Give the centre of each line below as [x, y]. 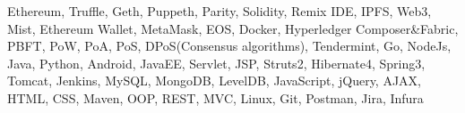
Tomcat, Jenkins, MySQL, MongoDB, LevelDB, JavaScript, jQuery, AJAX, [214, 81]
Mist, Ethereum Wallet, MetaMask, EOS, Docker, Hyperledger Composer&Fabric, [233, 28]
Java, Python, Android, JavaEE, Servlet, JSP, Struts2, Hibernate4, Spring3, [216, 63]
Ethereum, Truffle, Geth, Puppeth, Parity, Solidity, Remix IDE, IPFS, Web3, [220, 11]
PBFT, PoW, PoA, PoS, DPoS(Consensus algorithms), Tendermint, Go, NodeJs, [229, 46]
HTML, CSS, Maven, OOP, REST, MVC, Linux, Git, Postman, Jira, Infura [215, 97]
